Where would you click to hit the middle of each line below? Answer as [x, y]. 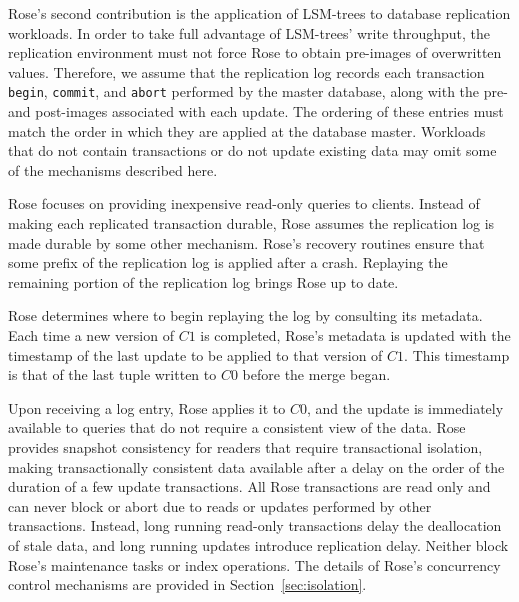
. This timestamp [457, 354]
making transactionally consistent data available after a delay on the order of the [256, 466]
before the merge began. [316, 374]
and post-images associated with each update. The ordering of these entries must [256, 111]
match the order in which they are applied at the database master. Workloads [247, 130]
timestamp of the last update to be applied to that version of [195, 354]
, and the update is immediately [405, 407]
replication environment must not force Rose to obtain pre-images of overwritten [255, 52]
